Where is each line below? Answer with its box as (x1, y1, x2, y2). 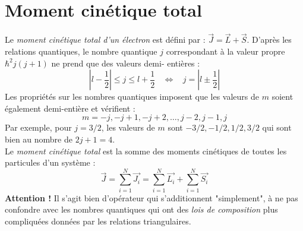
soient (272, 90, 293, 103)
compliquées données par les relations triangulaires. (5, 215, 191, 227)
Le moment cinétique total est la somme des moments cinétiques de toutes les (5, 144, 287, 157)
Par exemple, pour (5, 121, 72, 134)
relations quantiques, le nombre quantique (5, 45, 157, 57)
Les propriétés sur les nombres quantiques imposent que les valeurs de (5, 90, 260, 103)
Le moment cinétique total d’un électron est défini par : (5, 33, 206, 46)
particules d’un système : (5, 156, 96, 169)
